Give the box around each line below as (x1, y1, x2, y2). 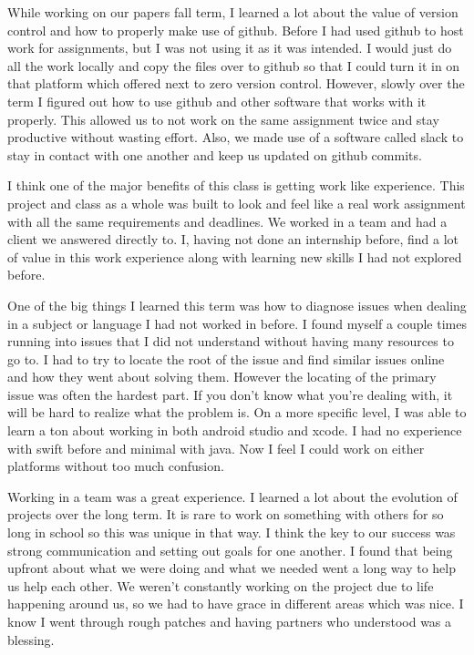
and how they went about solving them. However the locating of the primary (7, 367, 437, 386)
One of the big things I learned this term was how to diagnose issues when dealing (7, 295, 467, 314)
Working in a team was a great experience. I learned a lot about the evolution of (7, 486, 458, 506)
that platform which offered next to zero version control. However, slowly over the (7, 74, 465, 93)
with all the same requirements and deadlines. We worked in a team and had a (7, 211, 448, 230)
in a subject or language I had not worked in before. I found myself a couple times (7, 313, 467, 333)
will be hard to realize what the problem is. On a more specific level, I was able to (7, 403, 467, 422)
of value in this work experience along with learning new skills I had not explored (7, 247, 462, 266)
